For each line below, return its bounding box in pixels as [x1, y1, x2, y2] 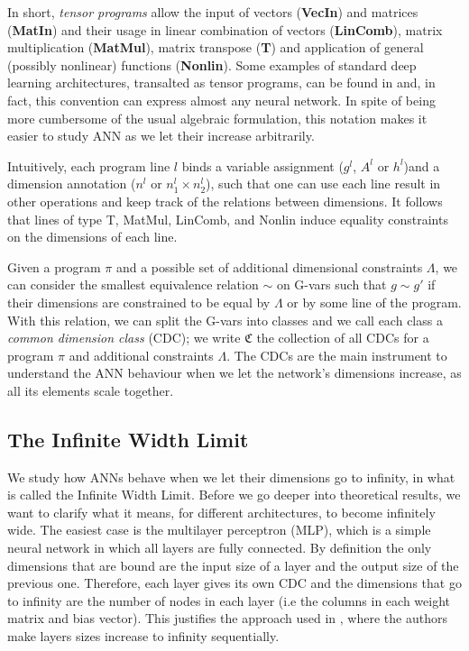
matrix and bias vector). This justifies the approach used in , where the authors [7, 609, 447, 628]
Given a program [7, 257, 101, 276]
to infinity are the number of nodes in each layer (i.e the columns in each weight [7, 591, 451, 610]
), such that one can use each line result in [206, 174, 441, 193]
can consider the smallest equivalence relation [7, 275, 259, 294]
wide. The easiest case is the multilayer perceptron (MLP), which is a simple [7, 520, 431, 539]
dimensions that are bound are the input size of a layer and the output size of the [7, 555, 459, 574]
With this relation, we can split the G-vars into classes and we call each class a [7, 310, 443, 329]
